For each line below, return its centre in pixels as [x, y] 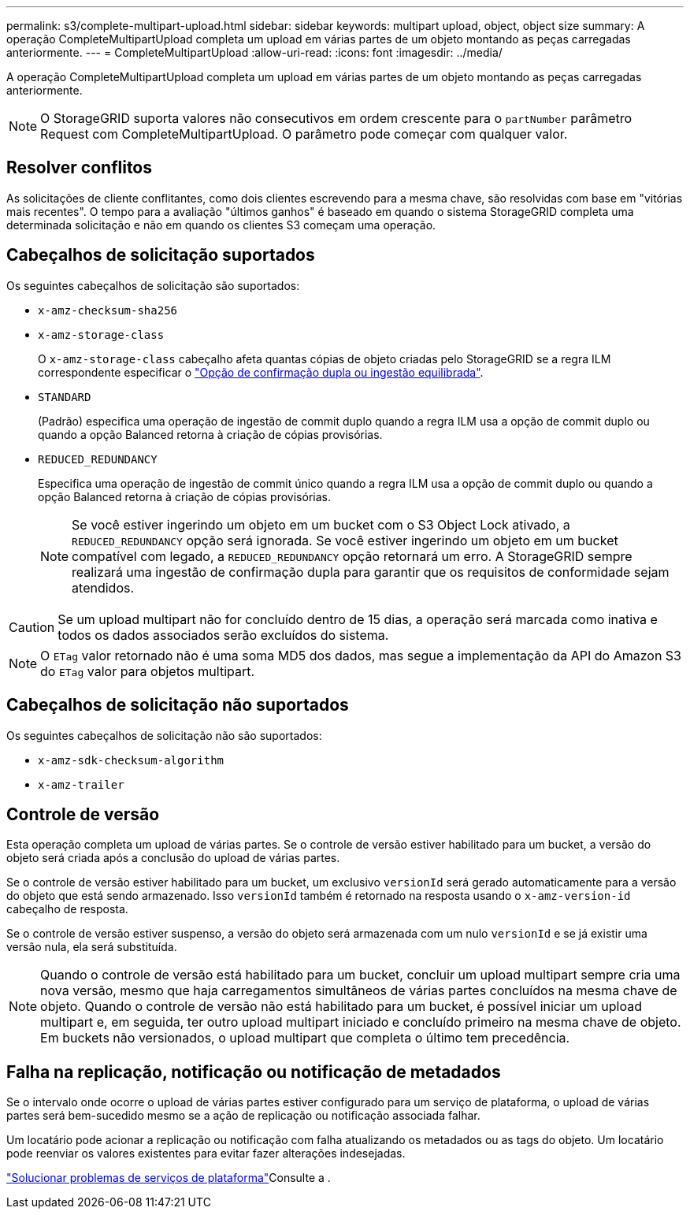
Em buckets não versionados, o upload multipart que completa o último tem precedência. [305, 1038]
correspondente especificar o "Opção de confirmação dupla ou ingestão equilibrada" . [261, 372]
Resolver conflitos [80, 168]
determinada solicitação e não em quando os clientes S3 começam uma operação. [221, 225]
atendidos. [103, 587]
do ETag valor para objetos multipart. [148, 671]
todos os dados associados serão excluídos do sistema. [223, 635]
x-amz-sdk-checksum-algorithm [131, 760]
